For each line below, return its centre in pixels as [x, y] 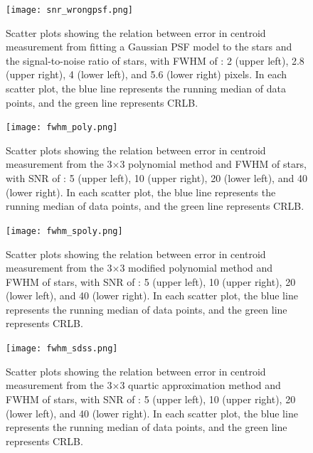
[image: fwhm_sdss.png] [62, 349]
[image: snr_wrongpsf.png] [69, 10]
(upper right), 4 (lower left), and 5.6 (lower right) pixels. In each [147, 74]
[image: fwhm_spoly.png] [64, 231]
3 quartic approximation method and [200, 385]
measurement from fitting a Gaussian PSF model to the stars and [149, 47]
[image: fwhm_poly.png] [62, 128]
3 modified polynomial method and [196, 268]
